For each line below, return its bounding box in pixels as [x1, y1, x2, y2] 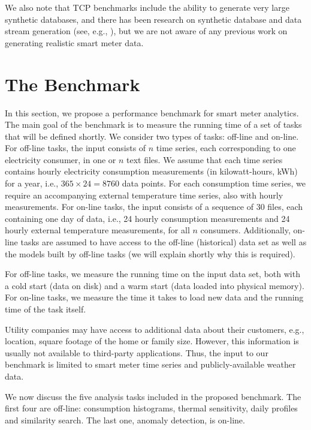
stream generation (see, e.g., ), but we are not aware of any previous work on [5, 25, 288, 37]
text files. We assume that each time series [126, 153, 283, 166]
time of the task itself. [5, 303, 86, 315]
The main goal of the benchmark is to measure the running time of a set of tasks [5, 118, 302, 131]
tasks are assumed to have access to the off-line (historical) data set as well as [20, 236, 307, 248]
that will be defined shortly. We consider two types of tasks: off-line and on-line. [5, 130, 299, 142]
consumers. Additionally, [200, 224, 291, 236]
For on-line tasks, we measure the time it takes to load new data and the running [5, 291, 304, 303]
